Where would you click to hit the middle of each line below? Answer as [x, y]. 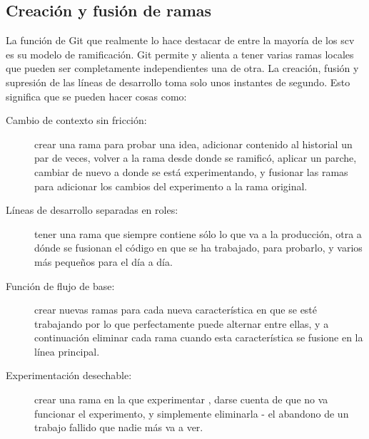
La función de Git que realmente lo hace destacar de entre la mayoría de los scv [180, 40]
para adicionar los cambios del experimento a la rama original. [171, 186]
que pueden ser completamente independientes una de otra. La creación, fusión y [182, 68]
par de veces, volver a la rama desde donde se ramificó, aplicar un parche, [196, 158]
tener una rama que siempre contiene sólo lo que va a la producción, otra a [198, 233]
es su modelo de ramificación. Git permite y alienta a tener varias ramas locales [180, 54]
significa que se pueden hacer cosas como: [96, 96]
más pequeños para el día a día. [103, 261]
